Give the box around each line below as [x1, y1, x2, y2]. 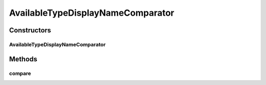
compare [9, 70, 32, 77]
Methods [9, 55, 37, 63]
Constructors [9, 26, 51, 34]
